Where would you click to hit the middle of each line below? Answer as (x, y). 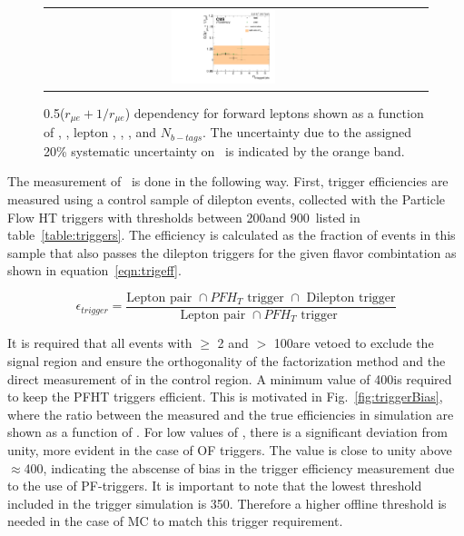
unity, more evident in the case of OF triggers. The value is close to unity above (230, 449)
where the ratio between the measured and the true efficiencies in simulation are (231, 414)
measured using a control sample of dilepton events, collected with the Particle (227, 199)
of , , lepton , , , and (100, 132)
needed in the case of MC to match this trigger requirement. (175, 521)
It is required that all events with (100, 343)
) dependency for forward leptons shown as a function (274, 112)
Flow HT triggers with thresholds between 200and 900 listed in (184, 217)
